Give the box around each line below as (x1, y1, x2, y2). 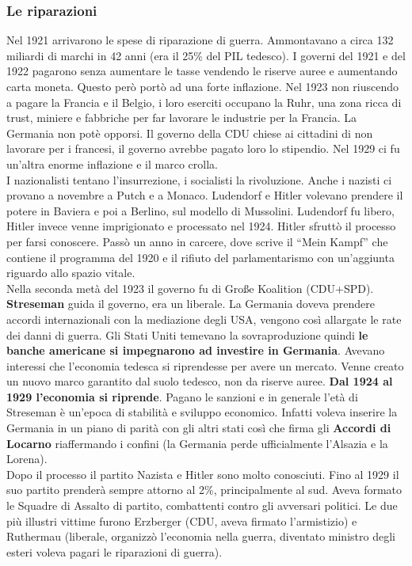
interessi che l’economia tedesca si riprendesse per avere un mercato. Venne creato (6, 357, 404, 374)
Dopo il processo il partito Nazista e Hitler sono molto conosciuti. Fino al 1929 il (6, 465, 399, 482)
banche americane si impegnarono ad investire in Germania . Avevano (6, 342, 385, 359)
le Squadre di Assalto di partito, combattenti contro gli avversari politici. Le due (6, 497, 398, 514)
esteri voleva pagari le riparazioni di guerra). (6, 543, 223, 560)
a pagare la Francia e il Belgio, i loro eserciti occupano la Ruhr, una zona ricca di (6, 93, 402, 110)
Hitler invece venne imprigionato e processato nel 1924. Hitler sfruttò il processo (6, 218, 396, 234)
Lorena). (6, 450, 48, 467)
